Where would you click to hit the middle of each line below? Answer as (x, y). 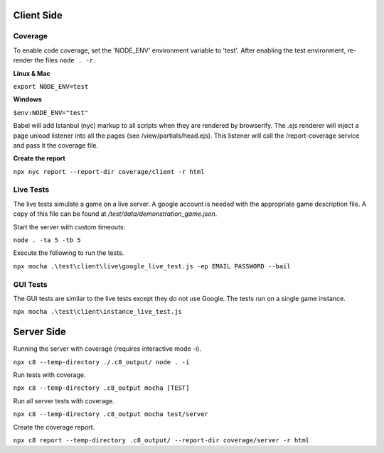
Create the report (39, 158)
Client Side (38, 15)
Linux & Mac (32, 73)
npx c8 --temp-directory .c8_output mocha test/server (111, 414)
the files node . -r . (65, 60)
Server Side (40, 332)
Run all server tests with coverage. (64, 400)
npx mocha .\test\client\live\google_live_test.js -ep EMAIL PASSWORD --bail (152, 266)
